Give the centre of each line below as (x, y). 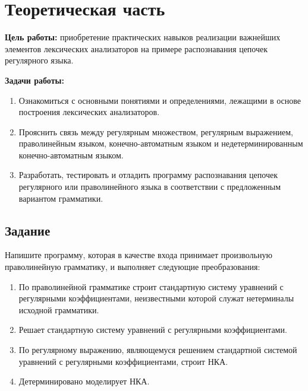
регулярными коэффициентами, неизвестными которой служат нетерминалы (156, 298)
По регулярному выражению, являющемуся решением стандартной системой (158, 350)
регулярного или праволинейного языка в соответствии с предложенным (150, 187)
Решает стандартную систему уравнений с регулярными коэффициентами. (153, 330)
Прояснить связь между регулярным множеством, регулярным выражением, (156, 131)
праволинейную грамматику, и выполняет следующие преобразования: (133, 267)
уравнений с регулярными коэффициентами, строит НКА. (123, 361)
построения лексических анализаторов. (89, 112)
